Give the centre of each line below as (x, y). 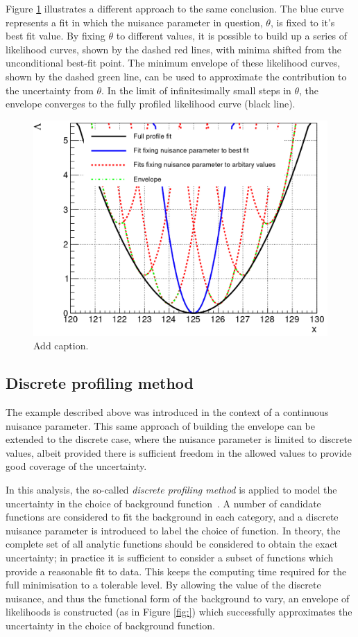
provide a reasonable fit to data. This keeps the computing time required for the (176, 571)
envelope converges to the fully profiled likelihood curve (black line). (151, 104)
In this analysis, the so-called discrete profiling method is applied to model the (171, 490)
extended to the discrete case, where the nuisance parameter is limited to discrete (179, 439)
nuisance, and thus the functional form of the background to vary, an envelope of (178, 598)
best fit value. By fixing (56, 36)
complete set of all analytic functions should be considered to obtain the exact (172, 544)
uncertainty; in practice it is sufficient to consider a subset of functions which (170, 558)
